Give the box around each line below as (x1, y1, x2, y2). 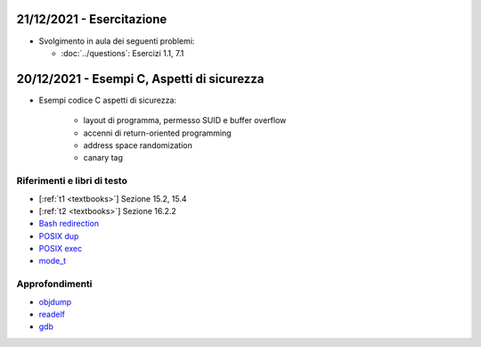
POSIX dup (38, 230, 79, 241)
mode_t (38, 255, 67, 267)
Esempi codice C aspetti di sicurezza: (38, 95, 177, 105)
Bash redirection (38, 219, 100, 229)
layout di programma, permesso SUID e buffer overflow (83, 115, 287, 126)
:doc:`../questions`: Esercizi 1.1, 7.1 (61, 47, 184, 58)
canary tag (83, 153, 124, 163)
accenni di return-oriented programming (83, 128, 232, 138)
